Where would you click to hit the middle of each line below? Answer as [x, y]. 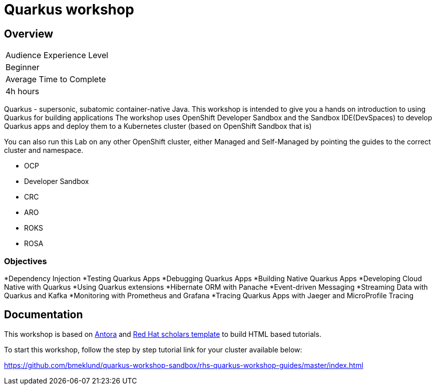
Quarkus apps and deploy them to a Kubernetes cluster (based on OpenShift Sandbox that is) [158, 126]
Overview [29, 34]
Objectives [26, 261]
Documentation [44, 315]
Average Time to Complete [56, 79]
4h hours [23, 91]
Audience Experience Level [57, 55]
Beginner [23, 67]
